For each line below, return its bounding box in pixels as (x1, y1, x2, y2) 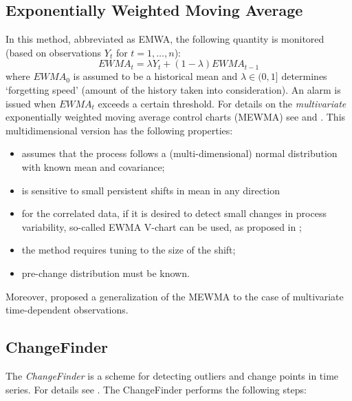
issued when (5, 96, 56, 110)
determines (281, 69, 327, 83)
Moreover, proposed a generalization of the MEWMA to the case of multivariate (5, 289, 344, 303)
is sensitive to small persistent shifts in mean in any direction (21, 183, 280, 197)
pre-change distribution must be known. (21, 265, 190, 280)
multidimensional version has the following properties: (5, 123, 233, 137)
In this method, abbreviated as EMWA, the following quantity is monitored (5, 32, 324, 46)
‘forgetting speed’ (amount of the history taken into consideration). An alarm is (5, 82, 341, 96)
